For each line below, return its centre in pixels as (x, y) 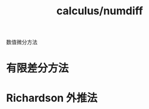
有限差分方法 (38, 68)
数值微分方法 (22, 42)
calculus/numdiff (100, 11)
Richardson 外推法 (52, 98)
